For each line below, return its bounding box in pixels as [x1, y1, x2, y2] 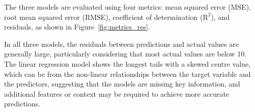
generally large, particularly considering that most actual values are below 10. [4, 48, 247, 59]
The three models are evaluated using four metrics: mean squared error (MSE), [4, 2, 251, 12]
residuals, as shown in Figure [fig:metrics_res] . [4, 21, 150, 32]
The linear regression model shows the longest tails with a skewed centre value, [4, 58, 251, 69]
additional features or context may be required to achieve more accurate [4, 88, 230, 99]
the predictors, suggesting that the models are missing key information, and [4, 78, 240, 89]
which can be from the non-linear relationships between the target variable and [4, 68, 251, 79]
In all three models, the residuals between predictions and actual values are [4, 38, 239, 49]
